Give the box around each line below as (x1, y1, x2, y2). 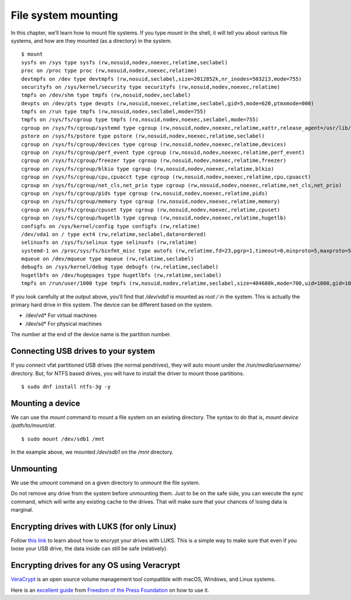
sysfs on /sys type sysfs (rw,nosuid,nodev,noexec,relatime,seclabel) (21, 59, 228, 65)
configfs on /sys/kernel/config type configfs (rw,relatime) (21, 223, 200, 229)
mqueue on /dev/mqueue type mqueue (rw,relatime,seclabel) (21, 256, 194, 263)
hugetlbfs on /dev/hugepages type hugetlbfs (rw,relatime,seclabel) (21, 272, 222, 278)
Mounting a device (11, 398, 80, 408)
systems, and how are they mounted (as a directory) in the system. (11, 37, 172, 44)
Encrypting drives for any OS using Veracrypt (11, 560, 181, 570)
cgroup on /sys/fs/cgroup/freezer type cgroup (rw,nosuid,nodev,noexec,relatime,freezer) (21, 157, 287, 164)
